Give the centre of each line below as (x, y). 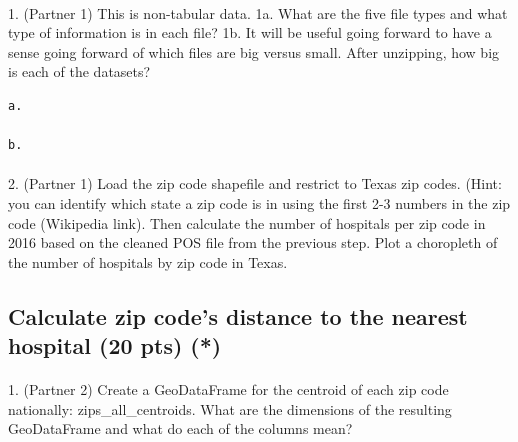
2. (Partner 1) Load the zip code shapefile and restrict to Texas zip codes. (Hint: (255, 183)
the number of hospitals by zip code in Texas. (148, 261)
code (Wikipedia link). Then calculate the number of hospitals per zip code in (247, 222)
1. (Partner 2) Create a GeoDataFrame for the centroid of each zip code (228, 389)
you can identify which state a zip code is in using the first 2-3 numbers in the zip (259, 202)
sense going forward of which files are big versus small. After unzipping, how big (254, 51)
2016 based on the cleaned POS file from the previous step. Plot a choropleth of (253, 242)
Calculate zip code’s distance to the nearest (238, 315)
